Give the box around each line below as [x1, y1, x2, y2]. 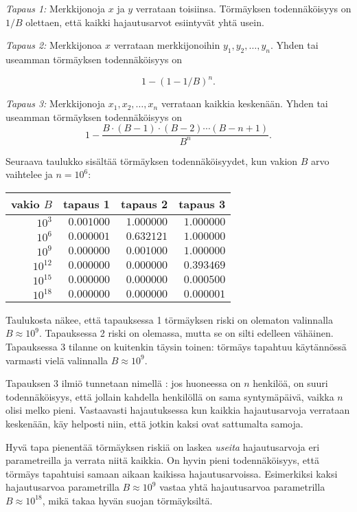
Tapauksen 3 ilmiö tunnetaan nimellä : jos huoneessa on [5, 376, 241, 390]
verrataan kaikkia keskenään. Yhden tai [161, 96, 328, 111]
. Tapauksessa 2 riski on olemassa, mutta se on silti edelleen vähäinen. [38, 326, 334, 340]
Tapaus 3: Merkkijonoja [5, 96, 106, 111]
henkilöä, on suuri [253, 376, 328, 390]
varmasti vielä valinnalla [5, 353, 108, 367]
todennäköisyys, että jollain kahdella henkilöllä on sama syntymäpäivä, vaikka [5, 389, 334, 403]
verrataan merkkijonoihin [113, 38, 220, 52]
